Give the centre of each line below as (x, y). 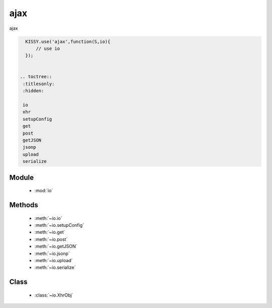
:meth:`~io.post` (51, 239)
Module (21, 177)
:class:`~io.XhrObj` (54, 295)
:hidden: (33, 91)
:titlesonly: (39, 84)
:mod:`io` (44, 191)
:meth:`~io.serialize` (55, 268)
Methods (24, 205)
